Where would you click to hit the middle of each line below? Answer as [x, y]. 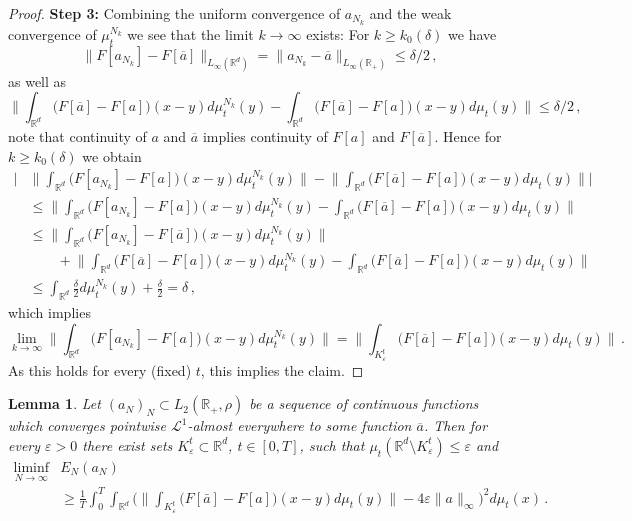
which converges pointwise [87, 425]
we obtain [112, 155]
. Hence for [468, 135]
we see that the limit [190, 33]
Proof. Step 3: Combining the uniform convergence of [174, 13]
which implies [49, 311]
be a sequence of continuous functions [364, 403]
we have [472, 33]
